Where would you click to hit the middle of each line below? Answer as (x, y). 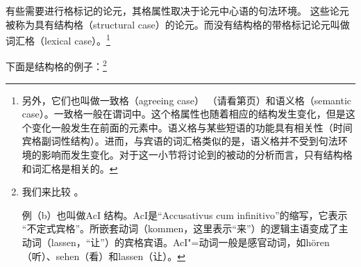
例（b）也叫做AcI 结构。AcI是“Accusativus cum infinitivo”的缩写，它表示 (185, 215)
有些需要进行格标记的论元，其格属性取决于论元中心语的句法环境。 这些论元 (177, 10)
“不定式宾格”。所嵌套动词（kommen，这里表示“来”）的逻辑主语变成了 (180, 228)
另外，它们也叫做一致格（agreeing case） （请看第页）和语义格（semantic (187, 100)
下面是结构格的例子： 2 (56, 65)
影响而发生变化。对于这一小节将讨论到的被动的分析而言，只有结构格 (197, 155)
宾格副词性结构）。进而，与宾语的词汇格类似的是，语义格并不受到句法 (180, 141)
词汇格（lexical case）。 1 (58, 39)
